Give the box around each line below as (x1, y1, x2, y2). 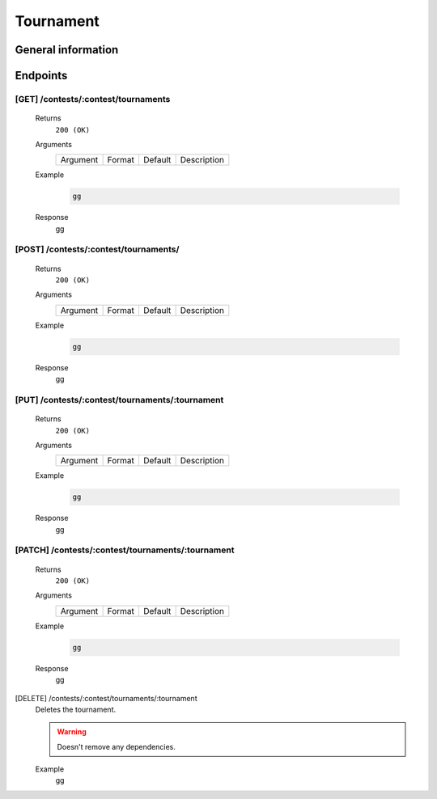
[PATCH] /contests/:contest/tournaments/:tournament (15, 544, 235, 556)
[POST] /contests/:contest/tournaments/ (15, 243, 180, 255)
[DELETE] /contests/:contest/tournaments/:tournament (15, 693, 197, 703)
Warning (57, 727, 87, 737)
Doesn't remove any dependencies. (57, 742, 176, 751)
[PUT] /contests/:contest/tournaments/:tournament (15, 394, 224, 405)
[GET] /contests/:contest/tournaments (15, 93, 171, 104)
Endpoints (15, 69, 68, 82)
